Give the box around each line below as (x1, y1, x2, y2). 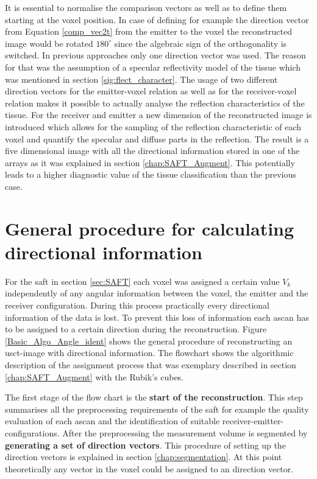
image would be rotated (5, 37, 93, 49)
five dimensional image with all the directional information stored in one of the (5, 144, 300, 157)
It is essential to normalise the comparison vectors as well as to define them (5, 1, 287, 13)
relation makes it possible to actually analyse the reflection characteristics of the (5, 96, 305, 109)
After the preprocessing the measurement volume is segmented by (62, 426, 308, 439)
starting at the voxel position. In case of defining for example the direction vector (5, 13, 309, 26)
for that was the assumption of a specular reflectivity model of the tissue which (5, 60, 301, 73)
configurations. (5, 426, 60, 439)
